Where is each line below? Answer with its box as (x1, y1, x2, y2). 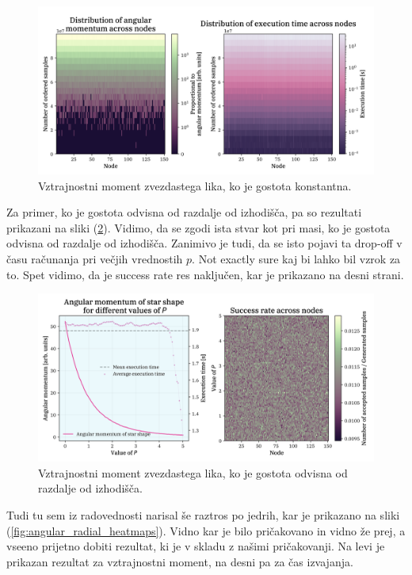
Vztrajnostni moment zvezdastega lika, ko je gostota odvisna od (38, 464, 348, 481)
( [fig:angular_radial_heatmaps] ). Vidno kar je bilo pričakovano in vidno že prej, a (6, 522, 406, 539)
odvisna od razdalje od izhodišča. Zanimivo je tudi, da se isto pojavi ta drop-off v (6, 235, 402, 251)
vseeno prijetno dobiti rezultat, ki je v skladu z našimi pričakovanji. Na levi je (6, 538, 385, 554)
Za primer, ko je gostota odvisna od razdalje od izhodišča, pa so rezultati (6, 204, 362, 220)
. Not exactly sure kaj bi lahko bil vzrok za (192, 250, 401, 266)
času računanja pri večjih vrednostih (6, 250, 183, 266)
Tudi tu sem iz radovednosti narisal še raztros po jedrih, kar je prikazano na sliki (6, 506, 400, 523)
